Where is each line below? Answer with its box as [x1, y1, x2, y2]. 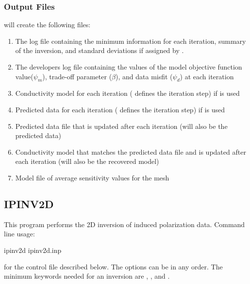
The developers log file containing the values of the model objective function [15, 62, 242, 71]
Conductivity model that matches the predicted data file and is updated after [15, 146, 246, 157]
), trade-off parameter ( [42, 71, 112, 81]
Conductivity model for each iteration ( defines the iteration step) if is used [15, 88, 240, 98]
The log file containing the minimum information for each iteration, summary [15, 35, 246, 46]
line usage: [4, 229, 35, 239]
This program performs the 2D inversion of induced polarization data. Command [4, 219, 245, 229]
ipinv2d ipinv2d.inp [4, 245, 62, 255]
